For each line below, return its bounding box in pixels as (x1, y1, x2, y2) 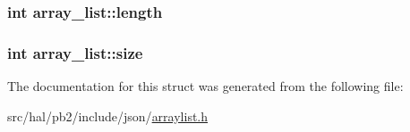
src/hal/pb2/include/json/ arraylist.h (7, 106, 209, 125)
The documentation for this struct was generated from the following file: (7, 77, 404, 95)
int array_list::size (7, 41, 143, 63)
